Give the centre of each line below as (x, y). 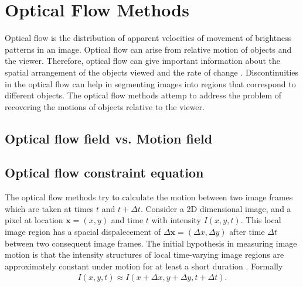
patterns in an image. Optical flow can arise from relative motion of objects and (148, 49)
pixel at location (34, 220)
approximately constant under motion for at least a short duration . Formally (144, 266)
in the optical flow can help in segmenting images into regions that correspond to (150, 83)
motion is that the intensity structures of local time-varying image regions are (144, 254)
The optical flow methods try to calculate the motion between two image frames (149, 197)
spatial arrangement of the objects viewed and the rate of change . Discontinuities (152, 72)
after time (247, 232)
